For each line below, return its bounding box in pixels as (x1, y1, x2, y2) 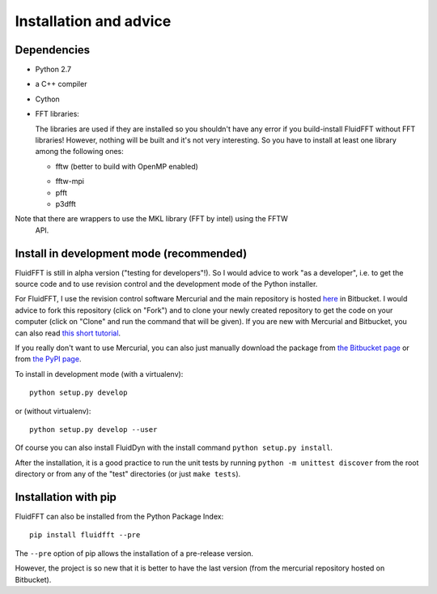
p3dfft (55, 199, 76, 208)
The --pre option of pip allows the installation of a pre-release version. (15, 548, 254, 558)
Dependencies (15, 43, 91, 57)
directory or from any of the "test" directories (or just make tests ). (15, 469, 241, 479)
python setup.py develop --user (29, 425, 158, 434)
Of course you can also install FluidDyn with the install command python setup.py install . (15, 442, 333, 453)
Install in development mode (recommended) (15, 246, 248, 260)
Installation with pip (15, 490, 117, 504)
